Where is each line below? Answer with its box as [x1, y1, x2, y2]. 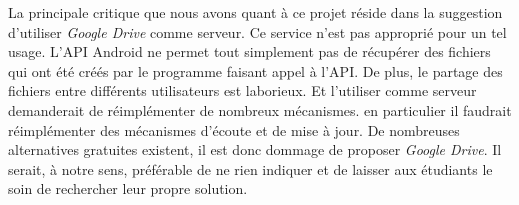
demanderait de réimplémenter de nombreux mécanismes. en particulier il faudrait [8, 99, 512, 120]
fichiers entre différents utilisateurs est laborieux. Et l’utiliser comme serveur [8, 80, 477, 101]
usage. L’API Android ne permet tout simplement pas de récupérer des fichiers [8, 41, 491, 62]
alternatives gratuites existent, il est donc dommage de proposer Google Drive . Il [8, 139, 502, 160]
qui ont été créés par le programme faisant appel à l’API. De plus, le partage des [8, 60, 503, 81]
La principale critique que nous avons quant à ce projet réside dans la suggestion [8, 2, 503, 22]
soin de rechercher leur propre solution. [8, 178, 248, 199]
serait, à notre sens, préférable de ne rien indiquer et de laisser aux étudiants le [8, 158, 493, 179]
